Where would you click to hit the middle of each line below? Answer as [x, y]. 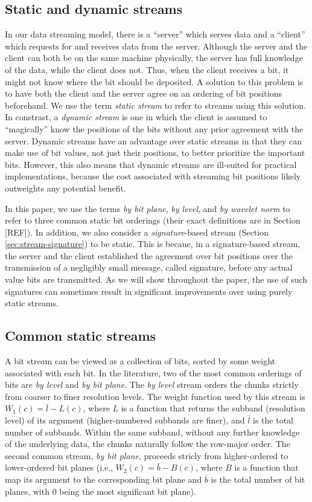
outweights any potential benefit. [65, 188]
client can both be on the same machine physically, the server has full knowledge [154, 58]
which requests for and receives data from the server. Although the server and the [156, 46]
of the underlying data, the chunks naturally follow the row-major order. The [148, 444]
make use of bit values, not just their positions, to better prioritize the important [155, 153]
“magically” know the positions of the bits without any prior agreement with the [154, 128]
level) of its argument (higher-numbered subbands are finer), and [125, 420]
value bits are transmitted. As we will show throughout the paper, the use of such [156, 279]
